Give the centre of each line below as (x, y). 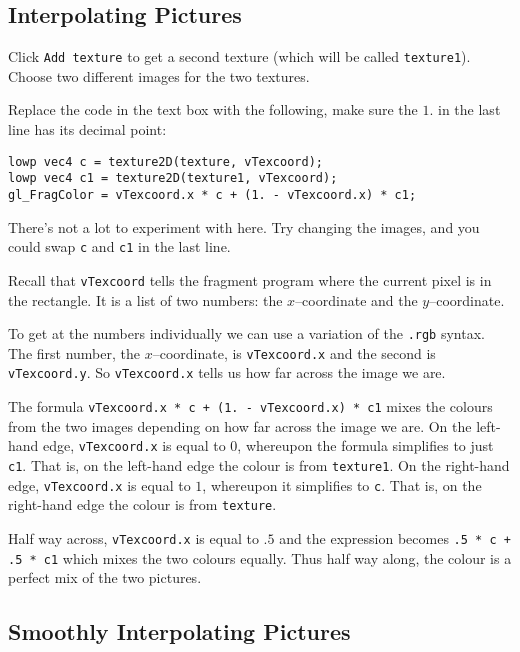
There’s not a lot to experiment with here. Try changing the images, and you (244, 226)
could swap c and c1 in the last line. (119, 246)
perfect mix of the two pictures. (105, 577)
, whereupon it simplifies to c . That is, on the (342, 484)
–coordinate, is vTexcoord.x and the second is (294, 352)
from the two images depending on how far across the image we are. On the (240, 425)
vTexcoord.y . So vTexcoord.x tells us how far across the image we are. (227, 372)
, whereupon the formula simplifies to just (365, 445)
